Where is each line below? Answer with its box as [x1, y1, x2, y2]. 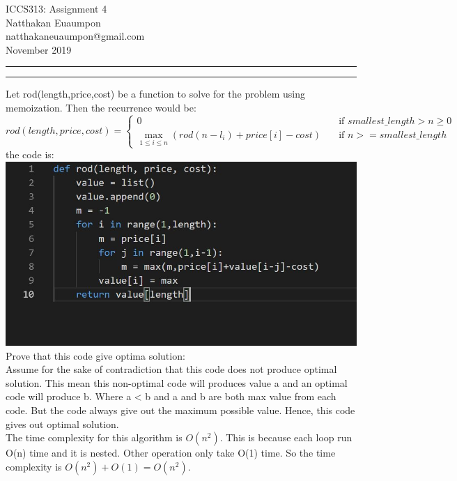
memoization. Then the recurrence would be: [6, 100, 196, 114]
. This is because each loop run [219, 430, 353, 445]
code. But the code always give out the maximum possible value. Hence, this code [6, 402, 355, 417]
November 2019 [6, 42, 72, 56]
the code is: [6, 147, 54, 162]
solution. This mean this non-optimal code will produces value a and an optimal [6, 375, 348, 390]
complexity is [6, 459, 62, 473]
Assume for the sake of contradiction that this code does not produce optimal [6, 362, 337, 376]
